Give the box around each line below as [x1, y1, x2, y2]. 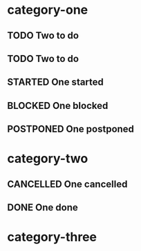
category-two [7, 151, 88, 167]
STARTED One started [7, 77, 104, 88]
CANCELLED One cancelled [7, 178, 128, 190]
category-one [7, 2, 88, 18]
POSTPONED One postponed [7, 123, 135, 135]
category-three [7, 230, 97, 245]
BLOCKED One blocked [7, 99, 109, 112]
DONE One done [7, 202, 78, 214]
